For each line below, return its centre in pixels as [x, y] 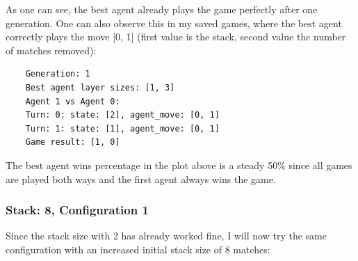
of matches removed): [51, 50]
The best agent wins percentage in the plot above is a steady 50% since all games [179, 165]
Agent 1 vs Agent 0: [73, 101]
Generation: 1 [58, 74]
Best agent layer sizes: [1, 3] [100, 87]
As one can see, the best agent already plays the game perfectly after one [162, 9]
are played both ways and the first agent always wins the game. [141, 179]
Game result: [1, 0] [73, 142]
